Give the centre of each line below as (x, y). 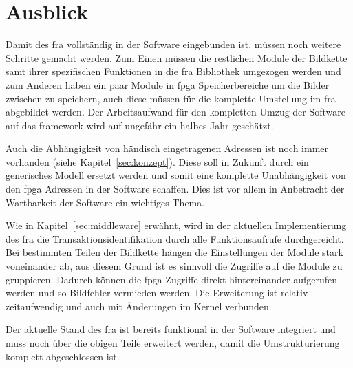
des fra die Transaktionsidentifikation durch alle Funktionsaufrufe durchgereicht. (175, 238)
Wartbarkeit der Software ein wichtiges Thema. (105, 202)
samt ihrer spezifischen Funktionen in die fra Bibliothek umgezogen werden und (173, 71)
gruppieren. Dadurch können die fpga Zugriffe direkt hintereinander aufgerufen (172, 279)
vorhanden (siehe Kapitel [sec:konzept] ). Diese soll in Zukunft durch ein (157, 161)
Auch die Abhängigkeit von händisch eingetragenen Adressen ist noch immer (167, 148)
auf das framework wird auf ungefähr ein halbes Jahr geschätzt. (140, 125)
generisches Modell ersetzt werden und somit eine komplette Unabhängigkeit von (176, 175)
